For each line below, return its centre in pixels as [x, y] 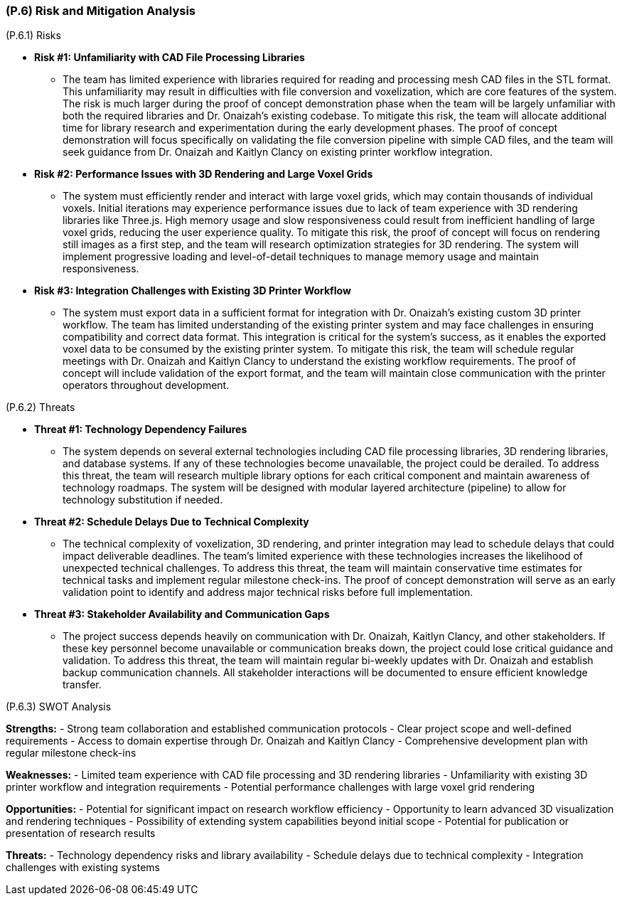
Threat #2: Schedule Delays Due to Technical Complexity [172, 522]
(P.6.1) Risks [33, 36]
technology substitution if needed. [143, 500]
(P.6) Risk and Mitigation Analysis [101, 11]
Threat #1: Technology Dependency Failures [141, 430]
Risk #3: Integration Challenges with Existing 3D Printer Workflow [193, 291]
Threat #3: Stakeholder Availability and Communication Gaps [182, 614]
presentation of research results [81, 833]
